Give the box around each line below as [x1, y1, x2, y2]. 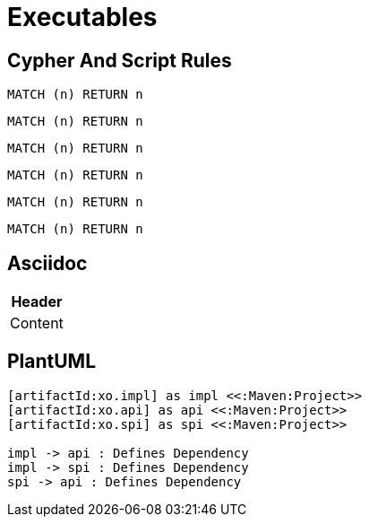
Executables [7, 2, 158, 32]
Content [10, 314, 64, 333]
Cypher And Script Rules [7, 48, 232, 72]
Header [11, 293, 63, 311]
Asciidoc [7, 251, 88, 275]
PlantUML [7, 350, 97, 373]
